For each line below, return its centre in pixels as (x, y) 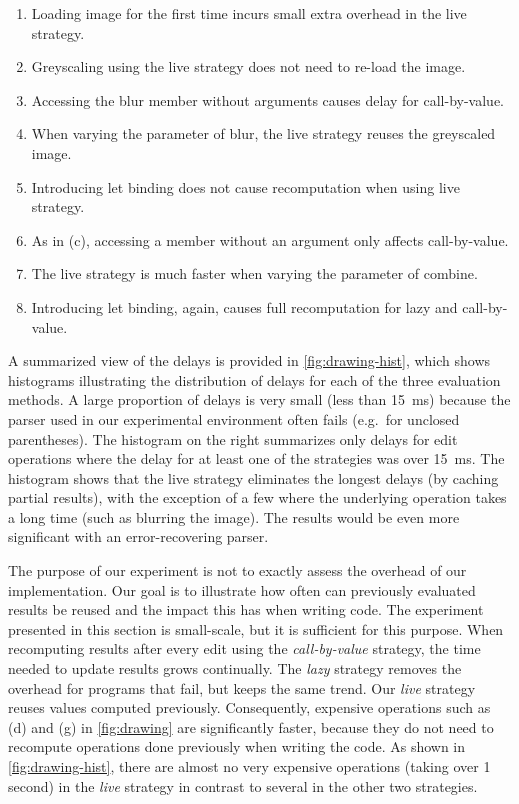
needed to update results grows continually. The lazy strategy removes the (235, 668)
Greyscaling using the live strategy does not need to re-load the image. (248, 66)
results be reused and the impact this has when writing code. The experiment (246, 609)
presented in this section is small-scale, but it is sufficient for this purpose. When (256, 628)
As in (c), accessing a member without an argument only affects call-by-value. (270, 239)
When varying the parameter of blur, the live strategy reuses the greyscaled (263, 133)
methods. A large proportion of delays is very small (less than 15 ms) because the (259, 399)
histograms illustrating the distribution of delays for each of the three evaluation (254, 379)
